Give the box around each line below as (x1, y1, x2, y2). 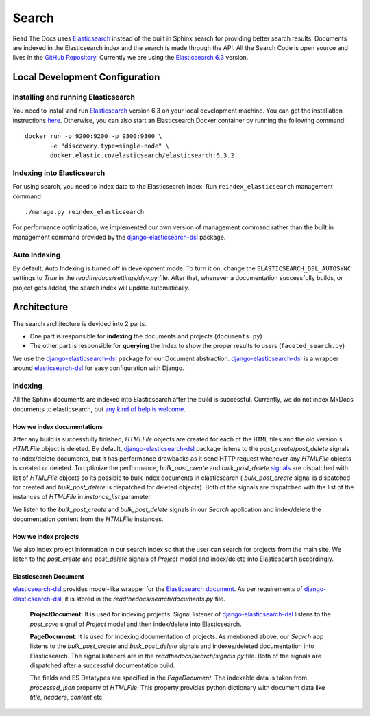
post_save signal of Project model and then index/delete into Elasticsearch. (29, 620, 242, 628)
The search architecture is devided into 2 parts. (12, 319, 147, 327)
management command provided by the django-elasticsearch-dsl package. (12, 233, 226, 241)
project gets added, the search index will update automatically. (12, 284, 190, 292)
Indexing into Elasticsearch (12, 168, 106, 178)
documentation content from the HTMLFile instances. (12, 515, 164, 523)
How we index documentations (12, 422, 103, 430)
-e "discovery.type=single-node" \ (50, 141, 170, 150)
